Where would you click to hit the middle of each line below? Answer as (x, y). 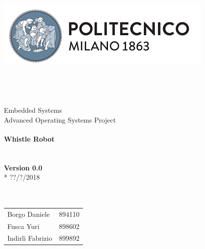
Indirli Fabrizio (30, 238)
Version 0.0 (23, 167)
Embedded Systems (33, 110)
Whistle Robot (29, 138)
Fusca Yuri (23, 226)
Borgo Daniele (29, 214)
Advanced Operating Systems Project (60, 119)
